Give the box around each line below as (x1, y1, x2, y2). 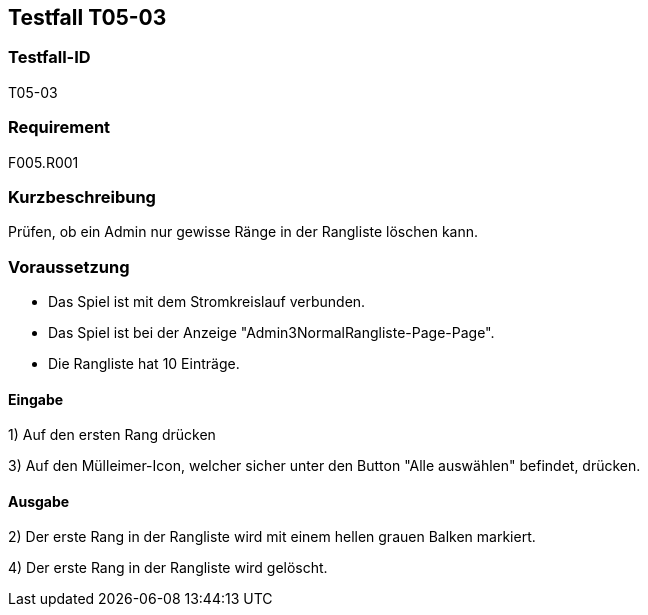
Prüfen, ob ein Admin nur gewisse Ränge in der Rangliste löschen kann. (8, 223, 479, 241)
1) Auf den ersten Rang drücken (8, 426, 216, 444)
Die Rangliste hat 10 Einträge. (48, 355, 240, 373)
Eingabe (8, 390, 64, 408)
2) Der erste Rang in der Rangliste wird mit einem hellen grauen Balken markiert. (8, 528, 536, 546)
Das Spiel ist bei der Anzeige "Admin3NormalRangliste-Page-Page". (48, 324, 495, 342)
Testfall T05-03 (8, 5, 167, 30)
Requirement (8, 117, 111, 138)
